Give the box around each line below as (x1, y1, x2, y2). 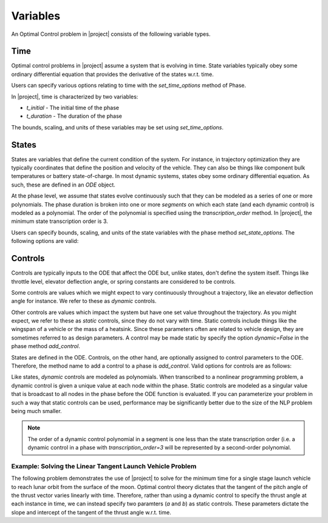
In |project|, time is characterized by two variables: (11, 93, 138, 100)
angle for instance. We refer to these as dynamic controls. (11, 298, 157, 305)
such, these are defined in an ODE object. (11, 181, 115, 188)
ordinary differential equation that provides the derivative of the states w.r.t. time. (11, 70, 214, 78)
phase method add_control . (11, 343, 80, 350)
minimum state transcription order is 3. (11, 217, 109, 225)
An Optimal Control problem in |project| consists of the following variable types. (11, 30, 211, 38)
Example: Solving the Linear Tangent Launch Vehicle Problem (11, 462, 197, 470)
